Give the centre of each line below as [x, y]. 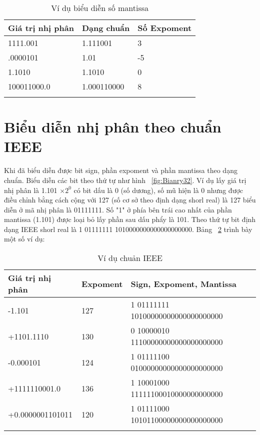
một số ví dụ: [24, 239]
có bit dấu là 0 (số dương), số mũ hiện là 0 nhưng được [158, 190]
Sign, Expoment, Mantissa [183, 283]
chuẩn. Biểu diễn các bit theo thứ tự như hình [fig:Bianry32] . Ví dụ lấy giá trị [125, 180]
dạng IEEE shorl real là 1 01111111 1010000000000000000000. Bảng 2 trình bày [128, 229]
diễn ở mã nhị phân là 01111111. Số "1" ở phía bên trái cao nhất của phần [118, 209]
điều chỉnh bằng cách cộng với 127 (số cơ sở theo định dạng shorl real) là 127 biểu [130, 200]
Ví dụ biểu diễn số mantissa [100, 8]
